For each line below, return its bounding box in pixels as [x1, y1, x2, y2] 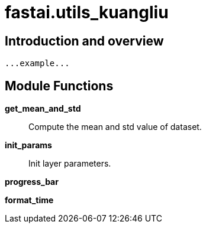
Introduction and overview [5, 33, 164, 48]
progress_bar [5, 177, 59, 187]
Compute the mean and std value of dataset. [28, 122, 202, 132]
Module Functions [5, 78, 114, 93]
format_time [5, 195, 54, 206]
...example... [5, 58, 70, 69]
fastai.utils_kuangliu [5, 2, 169, 22]
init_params [5, 140, 52, 151]
